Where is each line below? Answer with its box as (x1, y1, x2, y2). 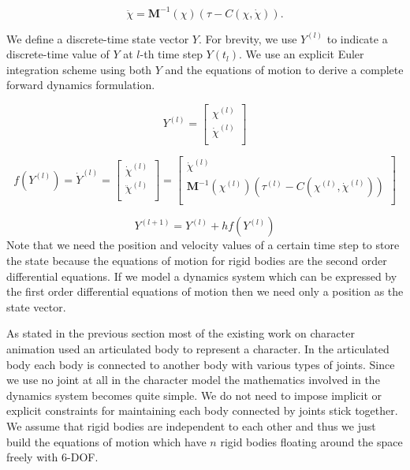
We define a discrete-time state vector (6, 30, 189, 47)
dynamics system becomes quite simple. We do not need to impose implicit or (6, 386, 382, 403)
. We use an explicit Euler (238, 46, 364, 62)
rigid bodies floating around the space (220, 433, 403, 449)
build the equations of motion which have (6, 433, 207, 449)
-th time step (140, 46, 203, 62)
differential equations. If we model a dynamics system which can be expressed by (6, 267, 397, 284)
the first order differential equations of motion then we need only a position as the (6, 283, 404, 300)
